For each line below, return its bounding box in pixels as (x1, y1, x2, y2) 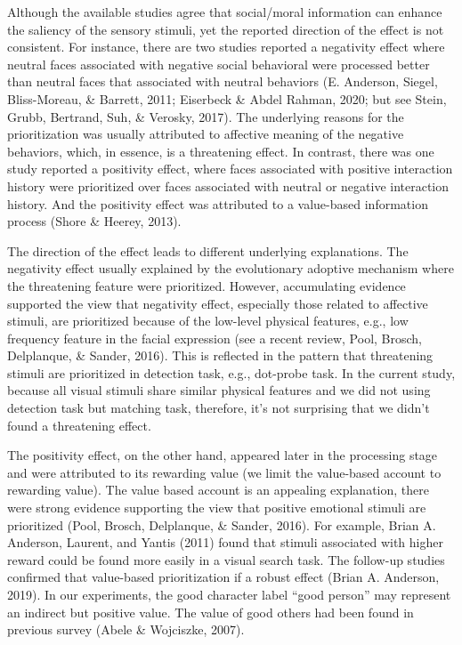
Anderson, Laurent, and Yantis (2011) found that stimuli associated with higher (7, 533, 443, 552)
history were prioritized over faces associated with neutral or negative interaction (7, 176, 450, 195)
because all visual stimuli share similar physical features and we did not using (7, 381, 431, 399)
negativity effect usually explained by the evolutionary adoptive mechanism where (7, 259, 454, 278)
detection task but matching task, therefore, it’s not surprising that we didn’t (7, 399, 430, 417)
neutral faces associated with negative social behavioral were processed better (7, 54, 430, 73)
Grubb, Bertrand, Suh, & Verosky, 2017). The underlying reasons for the (7, 107, 404, 125)
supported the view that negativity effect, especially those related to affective (7, 294, 428, 312)
